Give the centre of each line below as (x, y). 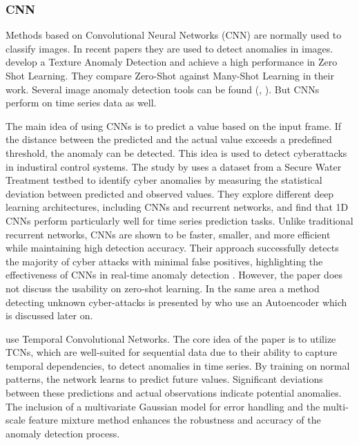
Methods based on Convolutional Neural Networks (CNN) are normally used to (174, 35)
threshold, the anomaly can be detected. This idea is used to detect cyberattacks (176, 152)
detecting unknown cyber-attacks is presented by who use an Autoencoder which (176, 302)
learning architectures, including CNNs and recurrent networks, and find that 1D (177, 207)
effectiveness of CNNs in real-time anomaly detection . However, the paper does (174, 275)
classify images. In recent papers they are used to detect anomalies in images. (169, 48)
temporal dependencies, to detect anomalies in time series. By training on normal (178, 365)
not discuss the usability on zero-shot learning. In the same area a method (163, 288)
